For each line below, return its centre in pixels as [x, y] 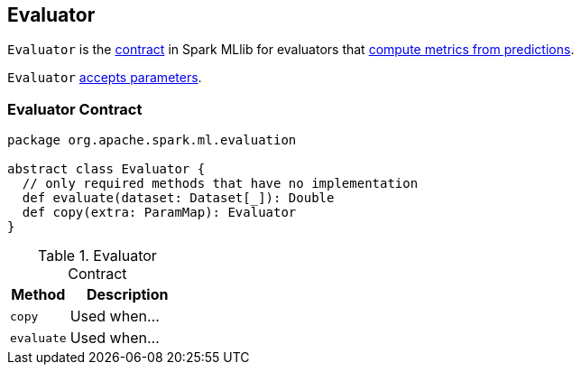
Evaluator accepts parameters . [105, 78]
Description [128, 295]
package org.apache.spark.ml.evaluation [152, 140]
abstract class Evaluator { [106, 169]
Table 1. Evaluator [97, 256]
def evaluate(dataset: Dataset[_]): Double [178, 198]
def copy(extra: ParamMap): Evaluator [159, 213]
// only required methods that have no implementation [220, 184]
